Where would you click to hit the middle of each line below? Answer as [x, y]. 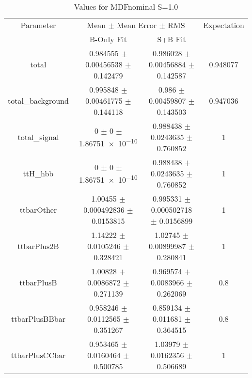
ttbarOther [38, 210]
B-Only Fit [108, 39]
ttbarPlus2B [38, 246]
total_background [38, 101]
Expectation [224, 25]
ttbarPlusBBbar [38, 319]
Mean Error [137, 25]
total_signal [38, 137]
